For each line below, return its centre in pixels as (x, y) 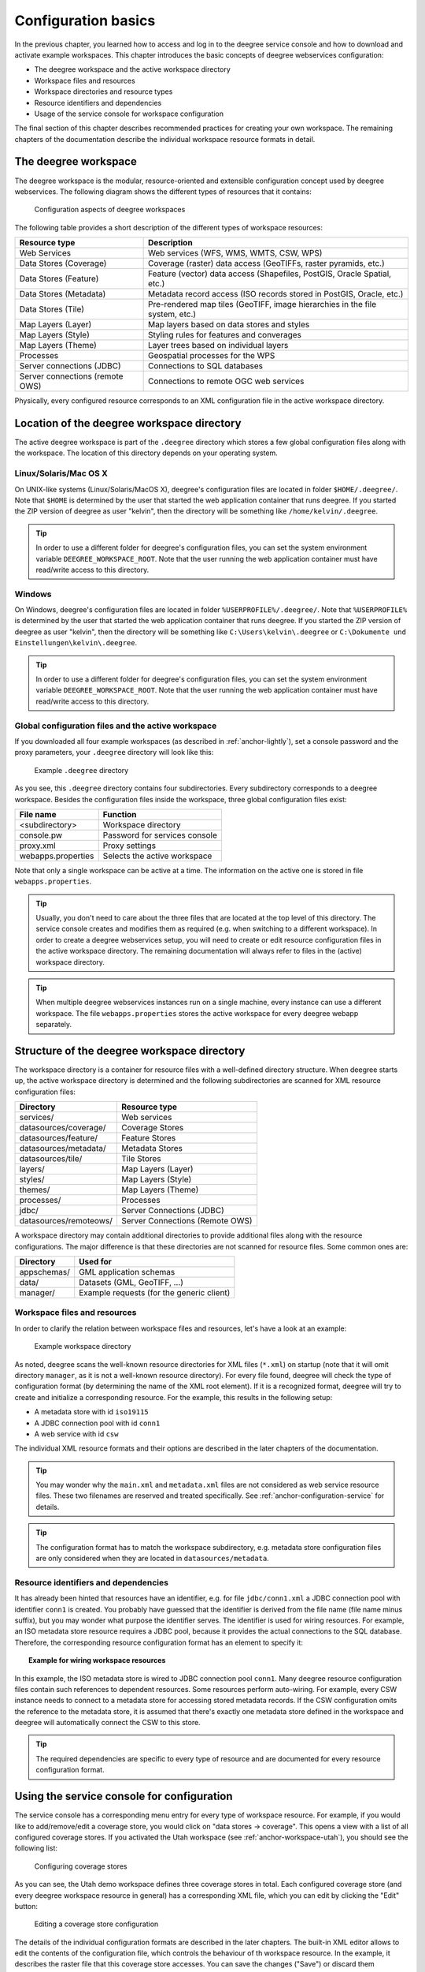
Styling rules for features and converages (225, 335)
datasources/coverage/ (63, 1128)
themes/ (35, 1190)
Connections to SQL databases (205, 366)
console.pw (41, 835)
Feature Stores (148, 1138)
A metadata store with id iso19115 (91, 1412)
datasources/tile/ (51, 1159)
